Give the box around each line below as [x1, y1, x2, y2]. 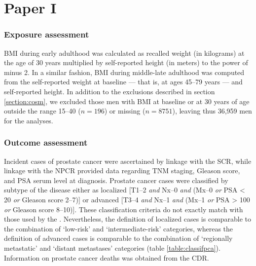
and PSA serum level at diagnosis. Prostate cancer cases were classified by [4, 175, 228, 185]
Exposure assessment [4, 28, 89, 40]
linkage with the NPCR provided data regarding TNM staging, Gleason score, [4, 165, 240, 176]
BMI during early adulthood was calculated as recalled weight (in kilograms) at [4, 47, 245, 58]
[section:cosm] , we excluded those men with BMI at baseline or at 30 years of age [4, 96, 250, 106]
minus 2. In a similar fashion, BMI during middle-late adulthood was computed [4, 67, 245, 77]
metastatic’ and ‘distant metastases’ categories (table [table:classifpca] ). [4, 242, 220, 253]
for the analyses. [4, 115, 53, 125]
